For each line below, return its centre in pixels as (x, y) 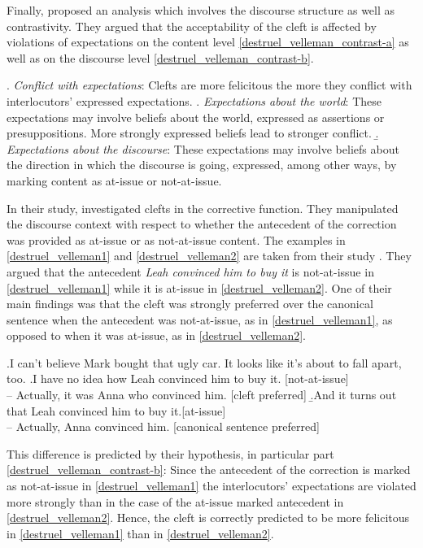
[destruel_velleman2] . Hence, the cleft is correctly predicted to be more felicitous (208, 518)
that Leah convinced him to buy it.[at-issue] (116, 410)
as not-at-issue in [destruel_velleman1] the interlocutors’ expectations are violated (211, 486)
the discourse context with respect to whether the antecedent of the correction (202, 224)
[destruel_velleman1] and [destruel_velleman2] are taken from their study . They (209, 256)
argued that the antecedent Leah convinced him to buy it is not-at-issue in (190, 271)
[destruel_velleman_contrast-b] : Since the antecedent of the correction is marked (209, 470)
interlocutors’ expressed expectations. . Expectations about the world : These (194, 100)
